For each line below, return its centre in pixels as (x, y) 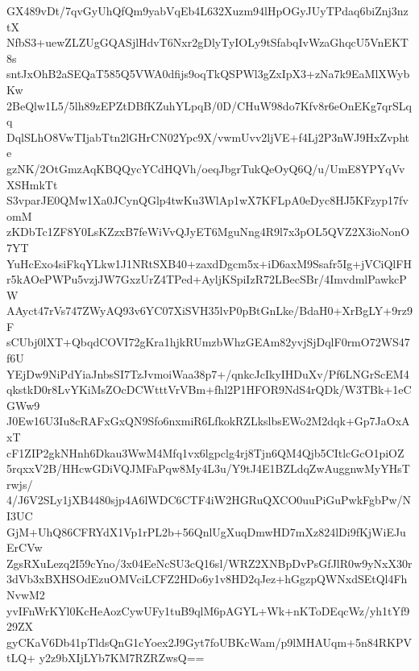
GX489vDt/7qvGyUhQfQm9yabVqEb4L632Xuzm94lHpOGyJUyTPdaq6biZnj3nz (207, 10)
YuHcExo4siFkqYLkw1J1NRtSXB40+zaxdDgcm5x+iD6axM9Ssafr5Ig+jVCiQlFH (209, 263)
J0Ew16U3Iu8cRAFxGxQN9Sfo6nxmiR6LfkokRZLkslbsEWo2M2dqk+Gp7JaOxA (208, 421)
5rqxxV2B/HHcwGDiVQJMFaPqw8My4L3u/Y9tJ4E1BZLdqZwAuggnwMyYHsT (208, 468)
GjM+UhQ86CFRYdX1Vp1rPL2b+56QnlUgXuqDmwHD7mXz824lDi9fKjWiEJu (206, 531)
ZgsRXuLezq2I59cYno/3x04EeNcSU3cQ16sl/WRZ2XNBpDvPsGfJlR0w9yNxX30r (209, 563)
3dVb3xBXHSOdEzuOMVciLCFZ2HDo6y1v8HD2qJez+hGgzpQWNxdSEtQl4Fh (207, 579)
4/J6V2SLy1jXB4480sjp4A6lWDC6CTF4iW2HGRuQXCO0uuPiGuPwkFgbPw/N (209, 500)
